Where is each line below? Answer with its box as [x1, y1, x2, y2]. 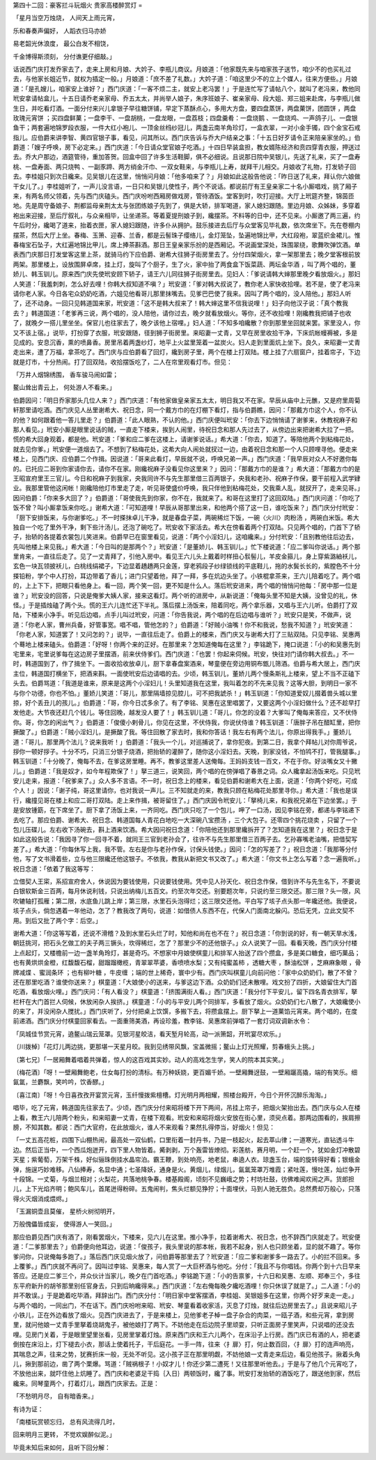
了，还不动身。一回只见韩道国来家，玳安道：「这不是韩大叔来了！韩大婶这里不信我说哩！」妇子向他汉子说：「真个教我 [13, 299, 348, 307]
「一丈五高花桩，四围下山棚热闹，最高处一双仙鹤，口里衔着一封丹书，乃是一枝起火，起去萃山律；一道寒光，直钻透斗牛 [13, 1136, 354, 1144]
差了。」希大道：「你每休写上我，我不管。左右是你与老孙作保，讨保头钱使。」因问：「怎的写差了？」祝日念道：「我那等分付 [13, 844, 358, 853]
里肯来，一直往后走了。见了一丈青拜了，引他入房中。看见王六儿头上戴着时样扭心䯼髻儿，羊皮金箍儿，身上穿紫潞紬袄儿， [13, 552, 361, 561]
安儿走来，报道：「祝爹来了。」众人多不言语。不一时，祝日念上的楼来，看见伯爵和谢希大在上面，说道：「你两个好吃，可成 [13, 777, 358, 785]
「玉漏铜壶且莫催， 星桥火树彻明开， [13, 1207, 118, 1216]
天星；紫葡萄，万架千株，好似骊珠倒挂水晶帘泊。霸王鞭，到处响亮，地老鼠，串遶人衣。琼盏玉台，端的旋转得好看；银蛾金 [13, 1155, 361, 1164]
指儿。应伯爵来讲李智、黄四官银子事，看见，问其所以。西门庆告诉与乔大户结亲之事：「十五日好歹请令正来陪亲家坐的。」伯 [13, 133, 361, 142]
